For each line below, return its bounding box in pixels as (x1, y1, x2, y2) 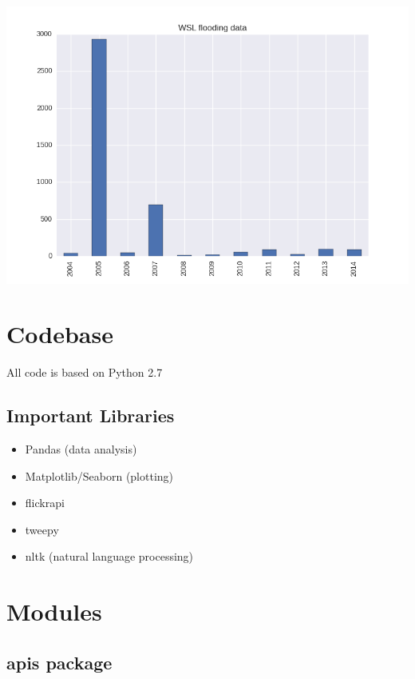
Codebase (6, 318, 113, 350)
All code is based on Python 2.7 (6, 364, 163, 381)
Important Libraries (6, 403, 175, 428)
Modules (6, 595, 102, 628)
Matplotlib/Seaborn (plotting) (25, 467, 174, 484)
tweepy (25, 521, 59, 537)
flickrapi (25, 494, 65, 511)
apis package (6, 649, 113, 674)
